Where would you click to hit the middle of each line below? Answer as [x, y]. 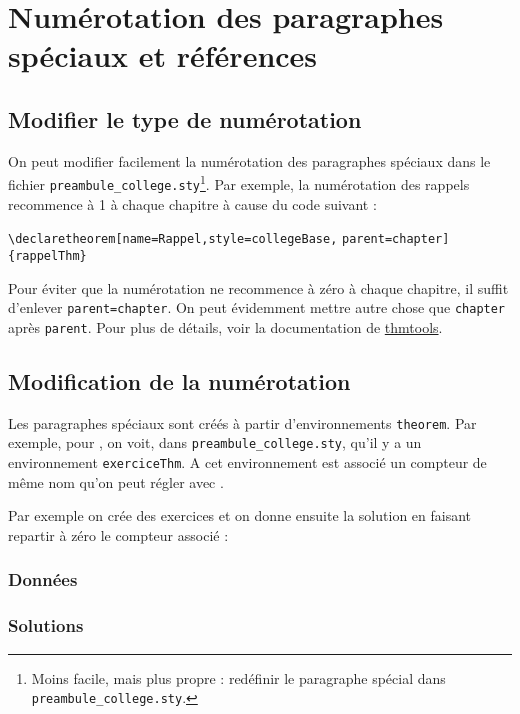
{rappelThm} [47, 255]
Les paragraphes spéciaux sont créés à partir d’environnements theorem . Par [242, 422]
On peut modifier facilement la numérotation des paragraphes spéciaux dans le [249, 160]
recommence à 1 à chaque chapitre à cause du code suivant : [192, 203]
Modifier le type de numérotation [185, 118]
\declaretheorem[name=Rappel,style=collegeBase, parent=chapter [225, 239]
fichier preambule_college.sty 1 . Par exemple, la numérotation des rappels [239, 183]
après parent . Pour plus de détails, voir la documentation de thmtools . [225, 326]
